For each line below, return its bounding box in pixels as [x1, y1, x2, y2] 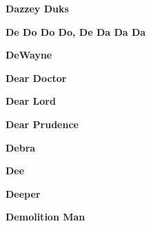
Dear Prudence [6, 116, 79, 131]
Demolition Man [6, 209, 85, 224]
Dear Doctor [6, 70, 67, 85]
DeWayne [6, 48, 52, 62]
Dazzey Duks [6, 1, 69, 15]
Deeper [6, 186, 41, 201]
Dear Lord [6, 94, 56, 108]
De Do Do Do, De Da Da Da [6, 24, 146, 39]
